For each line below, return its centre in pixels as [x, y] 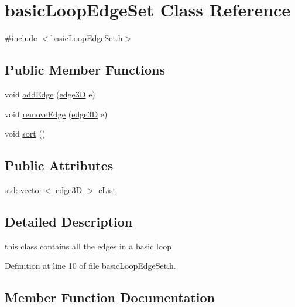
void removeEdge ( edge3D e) [56, 114]
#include [21, 38]
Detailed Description [69, 221]
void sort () [25, 134]
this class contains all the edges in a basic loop [88, 246]
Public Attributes [59, 165]
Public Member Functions [85, 70]
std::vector [23, 189]
